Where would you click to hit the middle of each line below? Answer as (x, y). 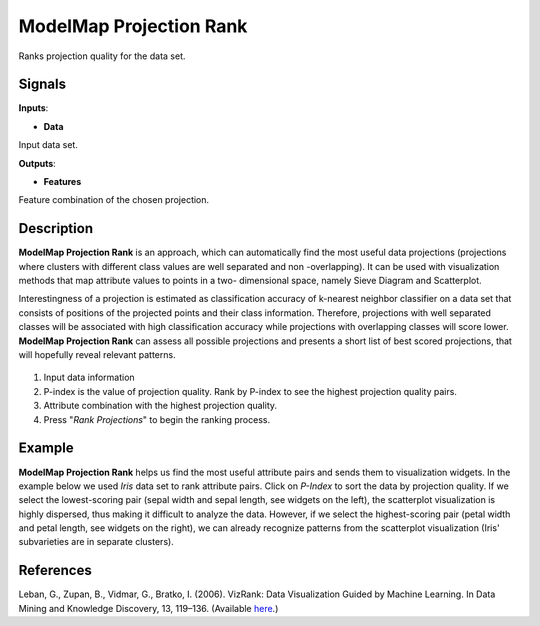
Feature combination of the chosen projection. (114, 200)
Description (56, 228)
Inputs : (33, 108)
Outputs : (37, 163)
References (55, 570)
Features (62, 182)
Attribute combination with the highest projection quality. (160, 406)
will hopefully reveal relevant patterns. (97, 355)
